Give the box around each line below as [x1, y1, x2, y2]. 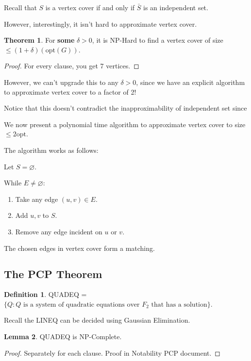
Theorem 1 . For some [4, 35, 75, 45]
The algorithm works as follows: [4, 145, 99, 155]
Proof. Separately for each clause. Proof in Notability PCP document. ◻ [4, 347, 220, 358]
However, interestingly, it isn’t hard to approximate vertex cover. [4, 18, 197, 29]
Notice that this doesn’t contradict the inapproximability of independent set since [4, 103, 247, 113]
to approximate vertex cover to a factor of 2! [4, 86, 136, 97]
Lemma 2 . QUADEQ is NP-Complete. [4, 331, 122, 342]
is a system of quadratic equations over [23, 301, 140, 308]
